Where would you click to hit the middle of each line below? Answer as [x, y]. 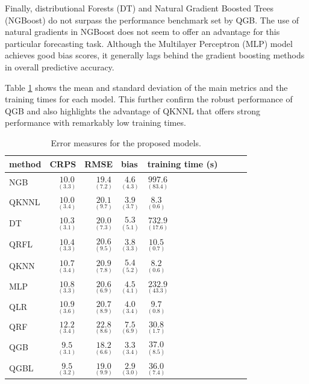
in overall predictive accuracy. [60, 67]
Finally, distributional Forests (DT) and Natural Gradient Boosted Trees [139, 8]
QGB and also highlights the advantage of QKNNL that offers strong [133, 110]
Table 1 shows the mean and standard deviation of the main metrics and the [146, 87]
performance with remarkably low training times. [95, 122]
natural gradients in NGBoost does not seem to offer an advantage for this [142, 32]
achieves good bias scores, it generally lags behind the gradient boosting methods [155, 55]
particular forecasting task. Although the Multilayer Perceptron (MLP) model [149, 43]
